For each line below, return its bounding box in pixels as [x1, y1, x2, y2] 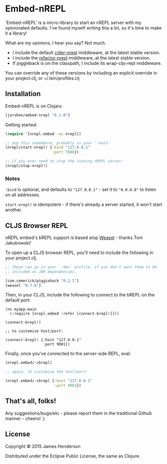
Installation [5, 89, 41, 98]
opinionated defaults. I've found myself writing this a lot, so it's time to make [5, 24, 162, 30]
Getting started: [5, 121, 37, 127]
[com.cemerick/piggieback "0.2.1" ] [5, 278, 79, 283]
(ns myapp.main [5, 307, 37, 312]
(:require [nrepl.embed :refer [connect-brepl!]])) [9, 311, 120, 316]
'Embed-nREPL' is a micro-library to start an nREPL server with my [5, 19, 142, 25]
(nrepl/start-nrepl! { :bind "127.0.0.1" [5, 145, 91, 150]
